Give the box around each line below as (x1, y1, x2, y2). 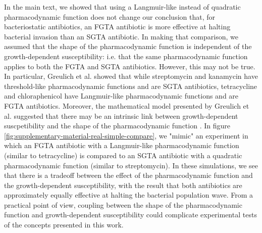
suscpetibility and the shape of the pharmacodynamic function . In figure (4, 120, 230, 131)
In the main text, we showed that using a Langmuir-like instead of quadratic (4, 2, 241, 12)
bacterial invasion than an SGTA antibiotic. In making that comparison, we (4, 31, 238, 41)
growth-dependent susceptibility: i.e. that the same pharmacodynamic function (4, 51, 248, 61)
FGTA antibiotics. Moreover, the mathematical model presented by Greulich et (4, 100, 249, 111)
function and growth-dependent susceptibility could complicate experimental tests (4, 209, 257, 220)
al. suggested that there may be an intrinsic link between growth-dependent (4, 110, 238, 121)
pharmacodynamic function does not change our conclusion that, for (4, 11, 215, 22)
